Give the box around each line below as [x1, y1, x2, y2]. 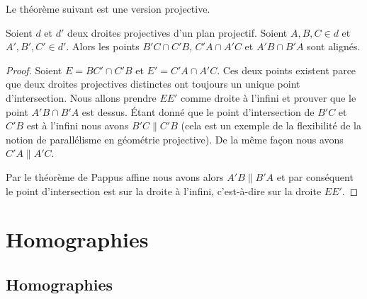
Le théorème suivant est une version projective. [6, 1, 210, 16]
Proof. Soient [6, 62, 62, 77]
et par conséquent [276, 169, 354, 184]
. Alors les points [66, 39, 140, 54]
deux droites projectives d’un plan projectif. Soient [67, 25, 288, 40]
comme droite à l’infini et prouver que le [181, 90, 356, 105]
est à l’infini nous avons [26, 118, 129, 133]
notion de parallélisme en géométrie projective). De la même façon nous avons [6, 131, 344, 146]
